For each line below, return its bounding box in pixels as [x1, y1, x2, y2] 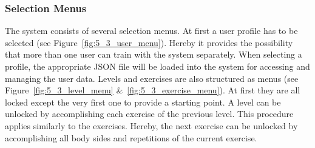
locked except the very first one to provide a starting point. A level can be [5, 95, 281, 108]
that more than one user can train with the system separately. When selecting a [5, 48, 302, 61]
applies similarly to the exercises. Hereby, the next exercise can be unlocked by [5, 119, 298, 132]
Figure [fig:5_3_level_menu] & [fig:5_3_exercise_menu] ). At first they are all [5, 84, 300, 96]
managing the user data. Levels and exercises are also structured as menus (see [5, 72, 299, 84]
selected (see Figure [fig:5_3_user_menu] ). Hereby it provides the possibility [5, 36, 293, 49]
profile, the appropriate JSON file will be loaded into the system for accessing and [5, 60, 310, 72]
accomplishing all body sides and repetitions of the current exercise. [5, 131, 257, 144]
